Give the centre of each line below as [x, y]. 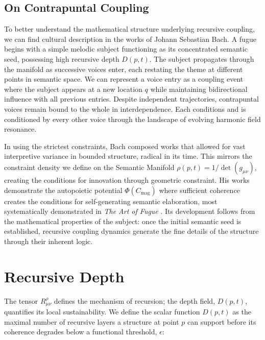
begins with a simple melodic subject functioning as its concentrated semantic [126, 49]
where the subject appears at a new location [73, 89]
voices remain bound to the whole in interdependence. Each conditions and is [125, 108]
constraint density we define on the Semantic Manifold [89, 167]
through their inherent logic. [49, 241]
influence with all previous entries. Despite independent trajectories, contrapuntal [131, 99]
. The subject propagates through [202, 58]
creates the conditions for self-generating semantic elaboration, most [111, 201]
